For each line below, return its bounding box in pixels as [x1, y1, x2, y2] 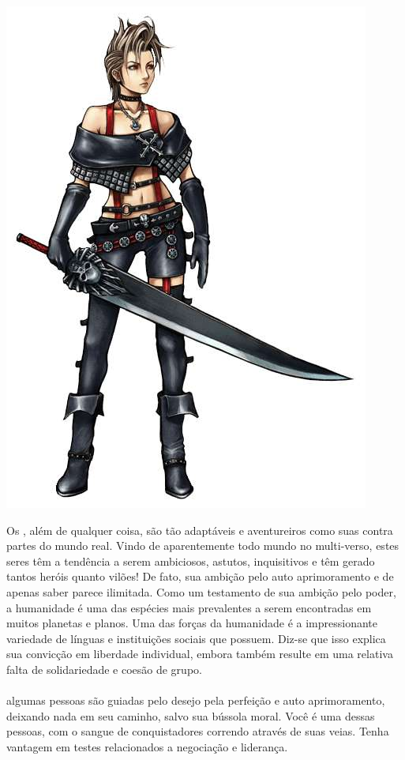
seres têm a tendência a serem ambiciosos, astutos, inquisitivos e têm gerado [6, 552, 375, 569]
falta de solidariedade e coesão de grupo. [6, 660, 202, 677]
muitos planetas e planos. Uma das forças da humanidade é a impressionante [6, 615, 377, 631]
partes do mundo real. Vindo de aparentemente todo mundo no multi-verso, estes [6, 537, 399, 554]
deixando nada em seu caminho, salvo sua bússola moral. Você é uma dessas [6, 707, 375, 724]
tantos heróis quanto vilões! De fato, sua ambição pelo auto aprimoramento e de [6, 568, 394, 585]
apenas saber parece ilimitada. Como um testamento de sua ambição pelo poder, [6, 583, 396, 600]
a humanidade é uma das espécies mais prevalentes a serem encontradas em [6, 599, 372, 615]
